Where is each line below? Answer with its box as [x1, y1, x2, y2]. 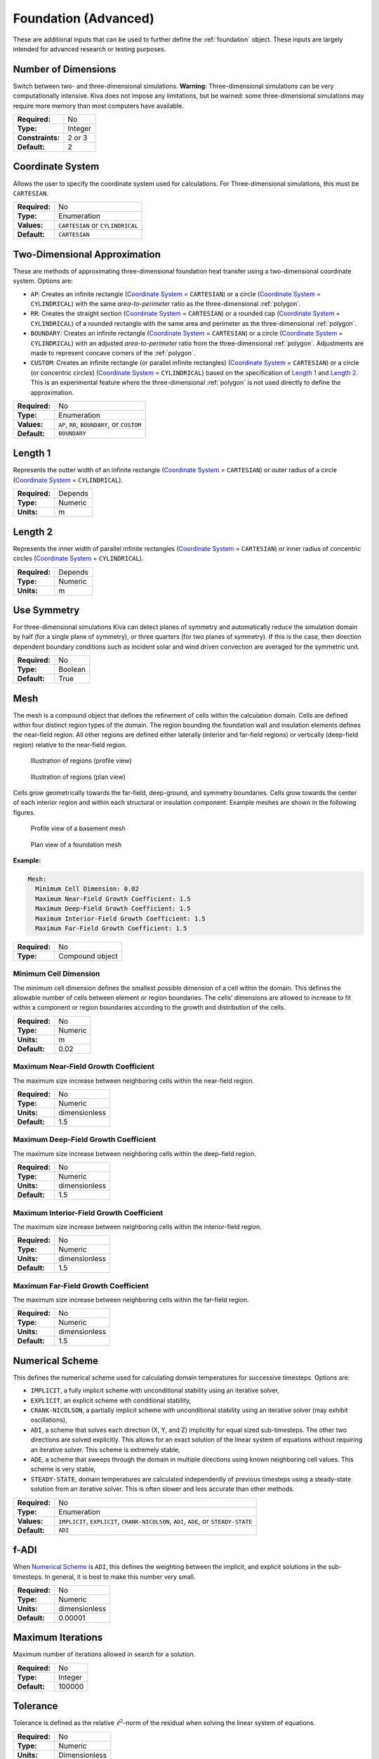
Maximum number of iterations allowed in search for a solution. [13, 1650, 196, 1658]
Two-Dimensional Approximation [13, 248, 161, 260]
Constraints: [17, 133, 60, 143]
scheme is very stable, [30, 1465, 96, 1473]
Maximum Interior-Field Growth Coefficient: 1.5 [35, 915, 206, 922]
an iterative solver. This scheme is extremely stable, [30, 1445, 180, 1454]
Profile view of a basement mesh [30, 824, 126, 833]
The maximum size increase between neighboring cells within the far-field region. [13, 1295, 249, 1304]
